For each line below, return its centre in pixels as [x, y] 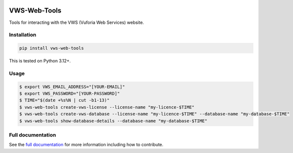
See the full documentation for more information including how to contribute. [86, 145]
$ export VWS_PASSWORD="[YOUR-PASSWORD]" [70, 93]
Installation [23, 35]
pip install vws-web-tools [52, 48]
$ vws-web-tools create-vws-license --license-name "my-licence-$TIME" [107, 107]
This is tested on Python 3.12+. [40, 61]
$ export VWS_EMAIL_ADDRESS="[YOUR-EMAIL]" [72, 87]
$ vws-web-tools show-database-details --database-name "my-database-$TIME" [113, 121]
